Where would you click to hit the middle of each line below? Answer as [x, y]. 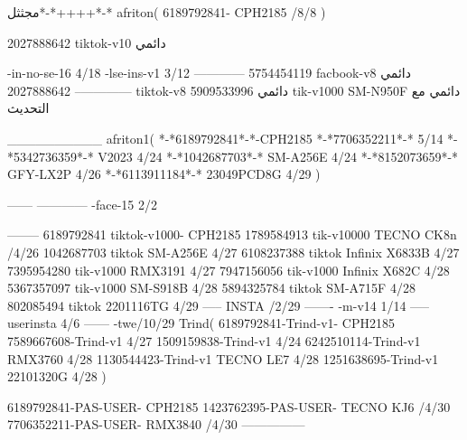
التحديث [28, 108]
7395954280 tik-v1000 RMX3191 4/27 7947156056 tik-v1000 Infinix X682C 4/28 [229, 270]
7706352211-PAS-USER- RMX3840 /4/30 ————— [156, 424]
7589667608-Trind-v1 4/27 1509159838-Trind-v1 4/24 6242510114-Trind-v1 [214, 340]
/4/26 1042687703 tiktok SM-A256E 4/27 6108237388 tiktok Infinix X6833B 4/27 [233, 252]
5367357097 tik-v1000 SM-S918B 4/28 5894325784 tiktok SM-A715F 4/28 [211, 288]
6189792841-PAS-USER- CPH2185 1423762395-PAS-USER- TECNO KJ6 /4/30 [229, 406]
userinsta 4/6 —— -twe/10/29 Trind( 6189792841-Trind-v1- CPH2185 [201, 323]
